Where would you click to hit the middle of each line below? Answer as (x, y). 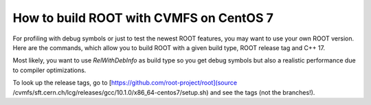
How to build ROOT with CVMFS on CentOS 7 (143, 18)
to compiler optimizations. (49, 70)
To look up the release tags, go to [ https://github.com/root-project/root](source (125, 83)
